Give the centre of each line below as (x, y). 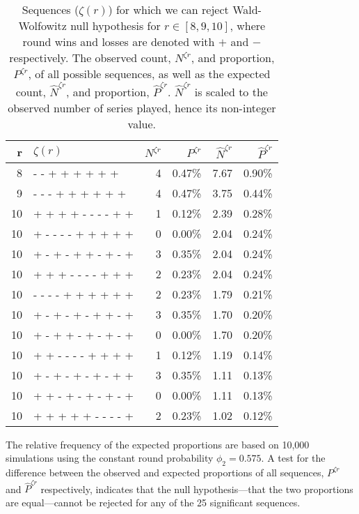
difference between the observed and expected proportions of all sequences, (165, 472)
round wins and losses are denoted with (119, 41)
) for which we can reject (168, 9)
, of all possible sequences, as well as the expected (149, 74)
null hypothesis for (115, 25)
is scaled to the (231, 91)
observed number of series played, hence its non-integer (142, 107)
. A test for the (293, 458)
